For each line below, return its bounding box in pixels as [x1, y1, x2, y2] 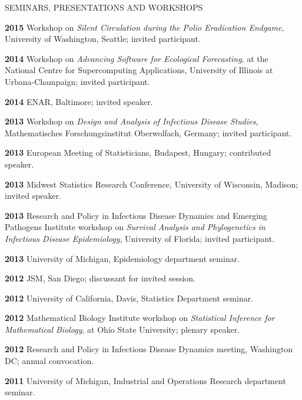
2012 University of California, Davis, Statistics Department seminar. [5, 291, 254, 304]
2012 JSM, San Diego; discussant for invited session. [5, 272, 195, 284]
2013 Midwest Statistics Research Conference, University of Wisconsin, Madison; [5, 178, 298, 190]
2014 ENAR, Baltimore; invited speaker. [5, 95, 153, 107]
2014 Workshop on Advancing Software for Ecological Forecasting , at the [5, 52, 268, 64]
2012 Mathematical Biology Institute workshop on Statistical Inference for [5, 312, 275, 324]
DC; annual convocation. [5, 355, 94, 367]
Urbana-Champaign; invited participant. [5, 75, 150, 87]
